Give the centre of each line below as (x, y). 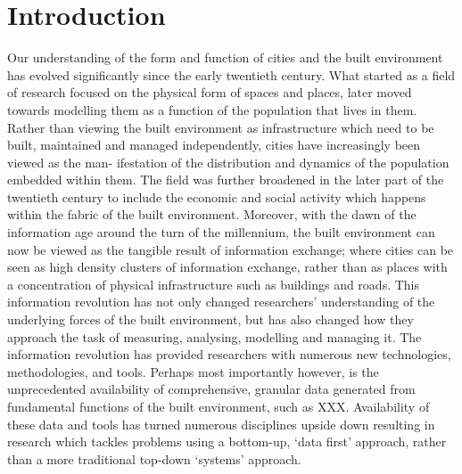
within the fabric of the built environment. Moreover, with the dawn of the (212, 214)
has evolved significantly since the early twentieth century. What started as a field (231, 74)
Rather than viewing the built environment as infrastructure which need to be (221, 127)
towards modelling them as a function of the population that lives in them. (212, 109)
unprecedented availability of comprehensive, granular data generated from (211, 389)
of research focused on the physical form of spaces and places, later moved (210, 92)
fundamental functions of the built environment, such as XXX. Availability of (219, 406)
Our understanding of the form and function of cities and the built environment (225, 57)
